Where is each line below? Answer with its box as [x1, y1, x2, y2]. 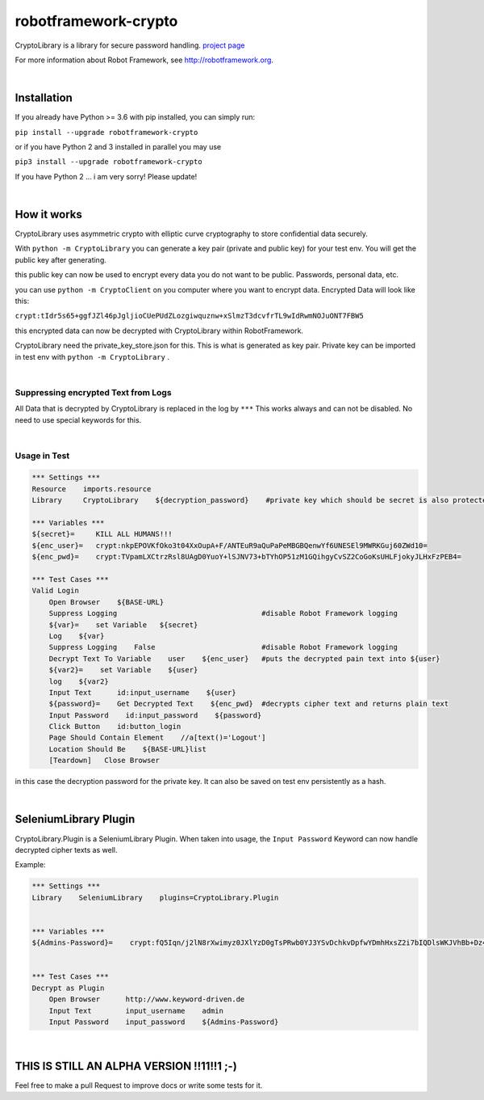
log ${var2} [48, 676, 109, 686]
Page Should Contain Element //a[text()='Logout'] [48, 733, 266, 743]
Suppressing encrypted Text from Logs [15, 386, 173, 398]
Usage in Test [15, 449, 70, 461]
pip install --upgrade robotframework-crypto [15, 128, 198, 137]
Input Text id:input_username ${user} [48, 688, 237, 697]
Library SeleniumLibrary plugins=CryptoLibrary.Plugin [31, 893, 279, 902]
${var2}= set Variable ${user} [48, 665, 198, 675]
